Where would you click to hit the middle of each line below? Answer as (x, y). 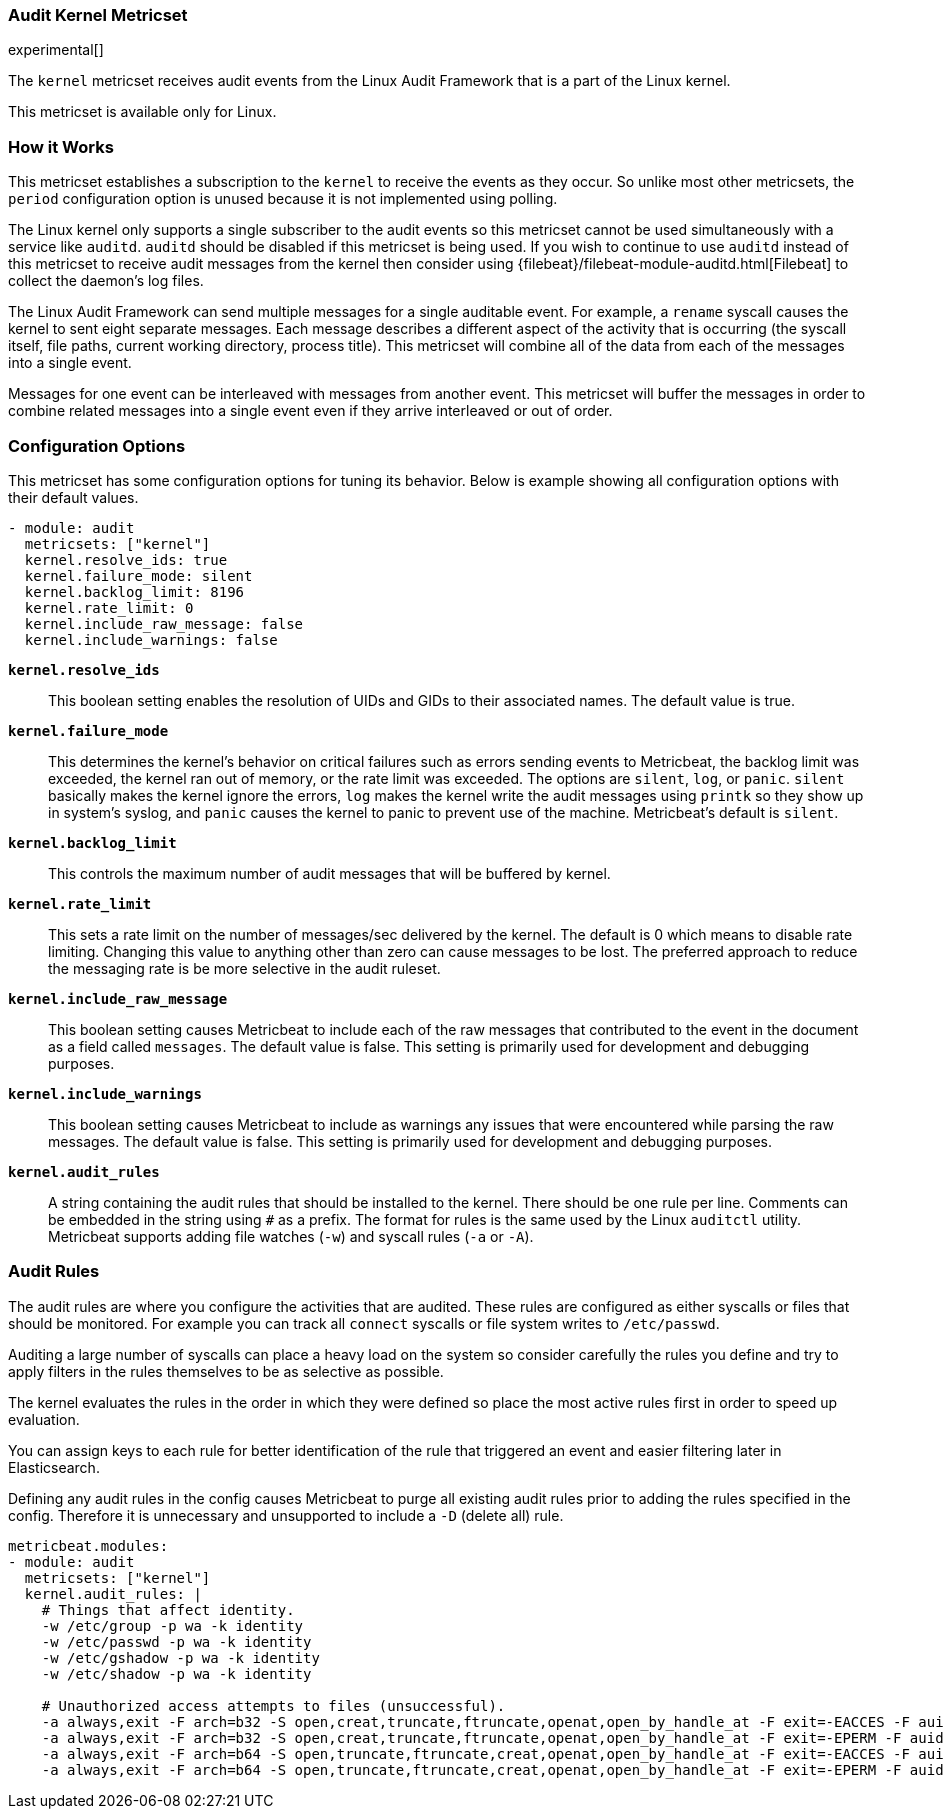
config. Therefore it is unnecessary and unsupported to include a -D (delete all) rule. (286, 1515)
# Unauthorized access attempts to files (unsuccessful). (273, 1705)
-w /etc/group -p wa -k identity (172, 1625)
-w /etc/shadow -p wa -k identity (176, 1673)
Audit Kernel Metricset (98, 15)
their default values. (73, 497)
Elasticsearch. (54, 1467)
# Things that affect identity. (168, 1609)
